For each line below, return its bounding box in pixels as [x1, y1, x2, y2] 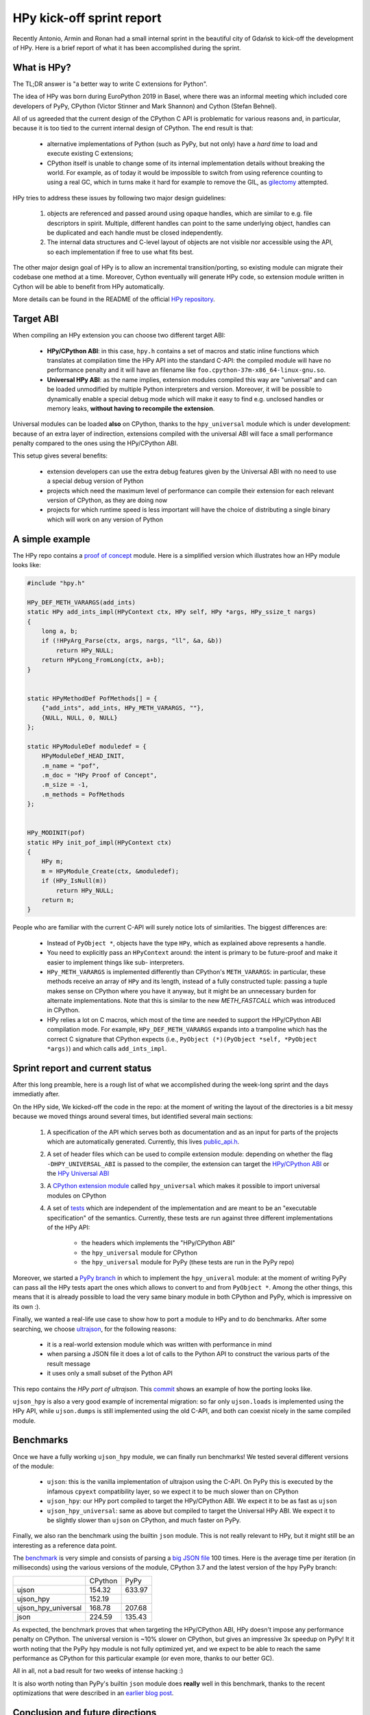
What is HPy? [12, 62, 71, 73]
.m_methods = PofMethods [41, 790, 125, 799]
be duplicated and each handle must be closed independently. [47, 228, 223, 237]
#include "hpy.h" [27, 580, 86, 587]
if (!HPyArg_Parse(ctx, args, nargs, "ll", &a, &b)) [41, 637, 223, 645]
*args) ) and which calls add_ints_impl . [47, 1045, 167, 1053]
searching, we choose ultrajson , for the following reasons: [12, 1325, 177, 1333]
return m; [41, 896, 75, 903]
